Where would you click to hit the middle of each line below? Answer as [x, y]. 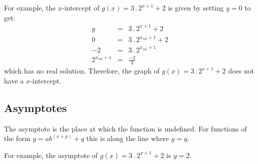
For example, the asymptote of [51, 155]
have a [14, 80]
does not [241, 71]
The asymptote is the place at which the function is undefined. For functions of [125, 128]
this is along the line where [127, 138]
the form [17, 138]
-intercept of [80, 7]
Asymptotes [35, 107]
